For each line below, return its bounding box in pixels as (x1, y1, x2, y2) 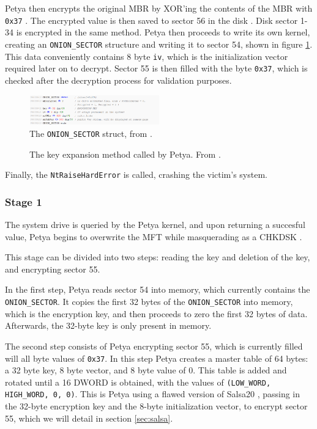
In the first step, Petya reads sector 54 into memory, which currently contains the (5, 283, 310, 296)
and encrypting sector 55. (5, 262, 100, 275)
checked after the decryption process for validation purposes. (5, 73, 232, 86)
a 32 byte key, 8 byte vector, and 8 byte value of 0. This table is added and (5, 364, 287, 376)
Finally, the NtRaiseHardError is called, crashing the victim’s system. (5, 168, 267, 181)
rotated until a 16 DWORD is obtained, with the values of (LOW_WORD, (5, 375, 271, 388)
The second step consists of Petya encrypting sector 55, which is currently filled (5, 339, 303, 352)
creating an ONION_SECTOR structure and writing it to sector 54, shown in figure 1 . (5, 37, 313, 50)
